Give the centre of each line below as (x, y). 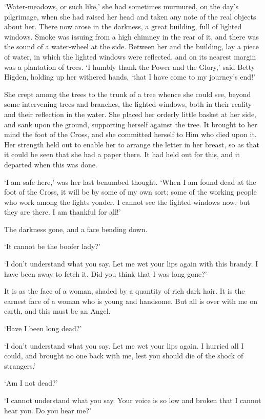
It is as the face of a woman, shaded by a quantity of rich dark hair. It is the (125, 291)
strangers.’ (20, 365)
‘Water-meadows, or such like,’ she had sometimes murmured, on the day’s (121, 6)
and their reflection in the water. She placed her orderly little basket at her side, (130, 114)
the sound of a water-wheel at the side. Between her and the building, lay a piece (131, 46)
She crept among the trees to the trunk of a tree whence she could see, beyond (128, 94)
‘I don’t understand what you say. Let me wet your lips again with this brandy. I (131, 264)
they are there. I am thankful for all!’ (63, 212)
